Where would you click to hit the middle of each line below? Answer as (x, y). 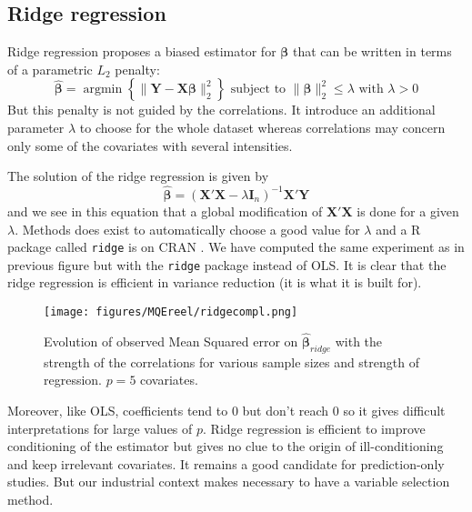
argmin (103, 90)
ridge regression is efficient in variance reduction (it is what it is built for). (215, 282)
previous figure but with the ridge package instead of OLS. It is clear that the (227, 264)
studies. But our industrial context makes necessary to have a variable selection (229, 482)
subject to (258, 90)
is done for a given (408, 211)
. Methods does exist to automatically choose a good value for (187, 229)
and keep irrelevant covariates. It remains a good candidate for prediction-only (226, 463)
